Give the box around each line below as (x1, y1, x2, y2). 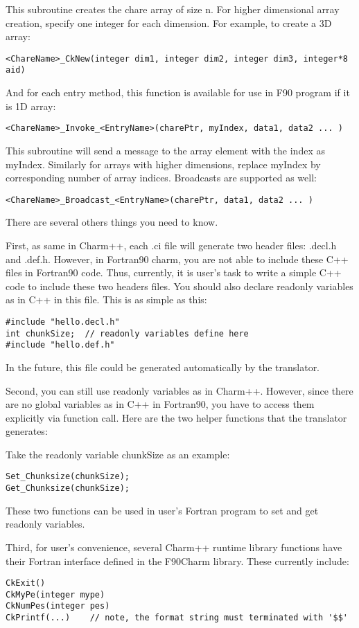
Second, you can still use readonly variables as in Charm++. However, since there (6, 383, 353, 397)
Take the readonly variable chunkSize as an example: (6, 447, 230, 461)
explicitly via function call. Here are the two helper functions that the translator (6, 410, 347, 424)
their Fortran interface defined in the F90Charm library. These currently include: (6, 553, 349, 568)
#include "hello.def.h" (6, 340, 115, 350)
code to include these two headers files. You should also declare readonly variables (6, 278, 353, 293)
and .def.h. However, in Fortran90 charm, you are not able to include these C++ (6, 251, 349, 266)
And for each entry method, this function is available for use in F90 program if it (6, 85, 350, 100)
